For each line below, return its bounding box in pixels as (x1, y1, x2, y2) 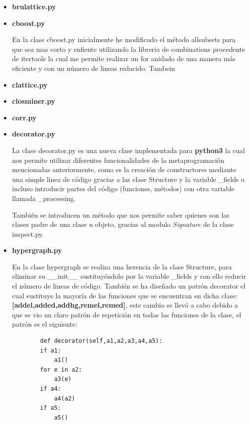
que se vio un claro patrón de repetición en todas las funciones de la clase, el (12, 309, 241, 319)
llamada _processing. (12, 193, 76, 203)
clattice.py (12, 79, 48, 89)
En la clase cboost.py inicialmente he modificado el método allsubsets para (12, 34, 236, 45)
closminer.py (12, 96, 56, 106)
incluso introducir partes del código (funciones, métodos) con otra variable (12, 183, 235, 194)
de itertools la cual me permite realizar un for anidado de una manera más (12, 53, 236, 64)
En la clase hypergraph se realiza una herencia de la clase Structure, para (12, 261, 232, 271)
